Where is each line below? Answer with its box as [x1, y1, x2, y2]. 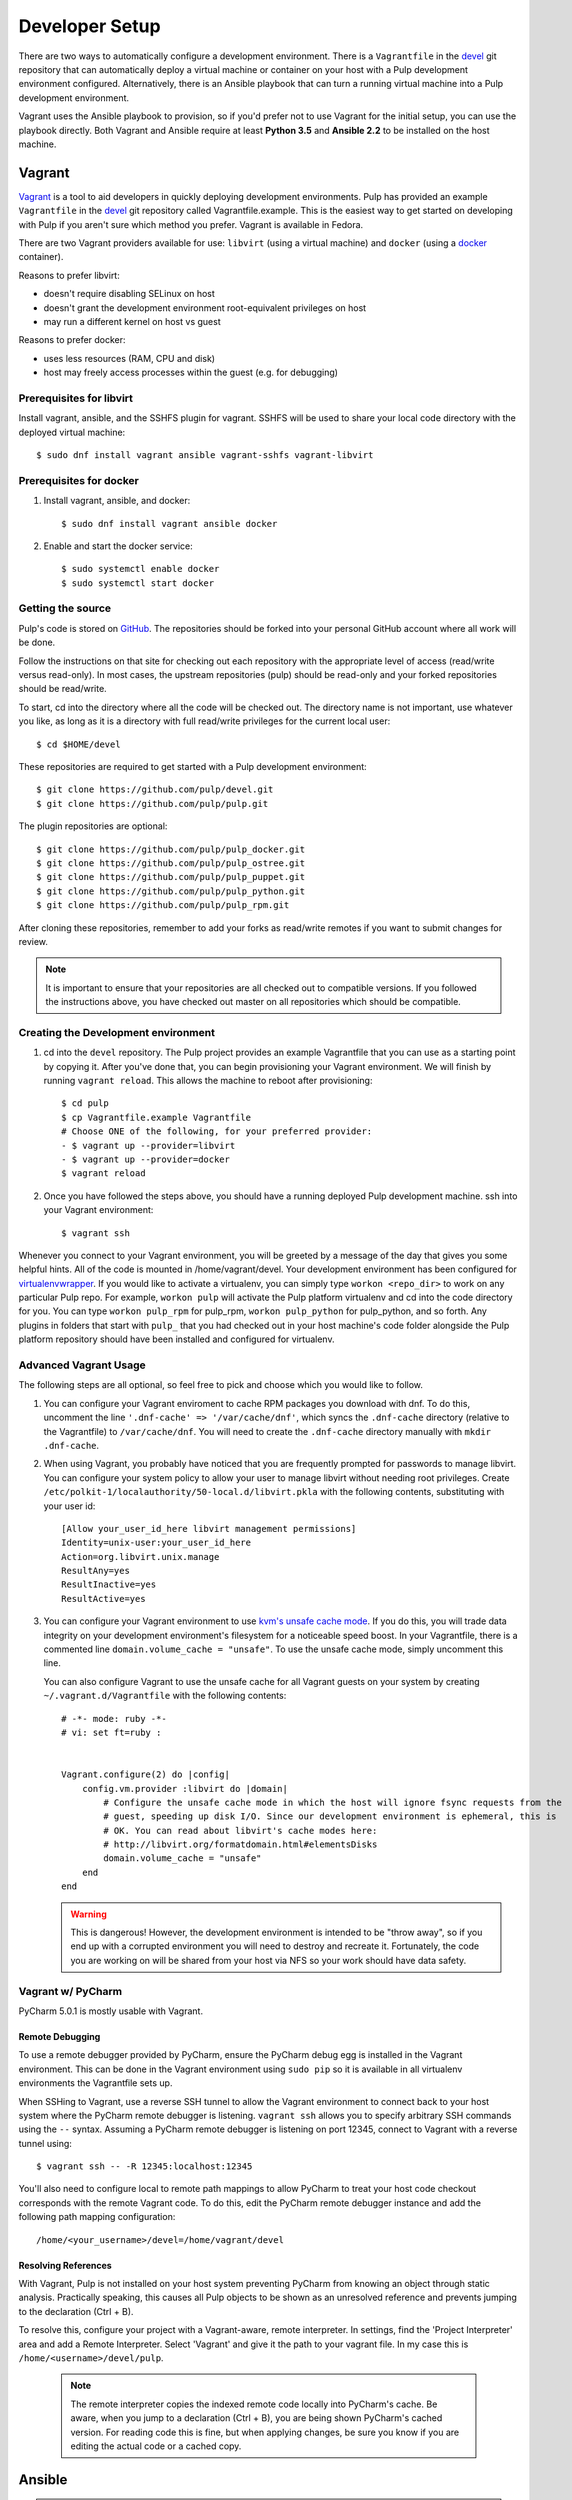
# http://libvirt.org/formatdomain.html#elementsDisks [103, 1839, 378, 1850]
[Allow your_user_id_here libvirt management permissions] [61, 1523, 357, 1534]
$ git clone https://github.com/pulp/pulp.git [36, 798, 269, 809]
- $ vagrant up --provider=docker [61, 1153, 230, 1165]
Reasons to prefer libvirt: [18, 269, 120, 281]
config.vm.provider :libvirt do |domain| [81, 1783, 289, 1794]
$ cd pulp [61, 1098, 109, 1109]
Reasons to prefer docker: [18, 334, 126, 346]
